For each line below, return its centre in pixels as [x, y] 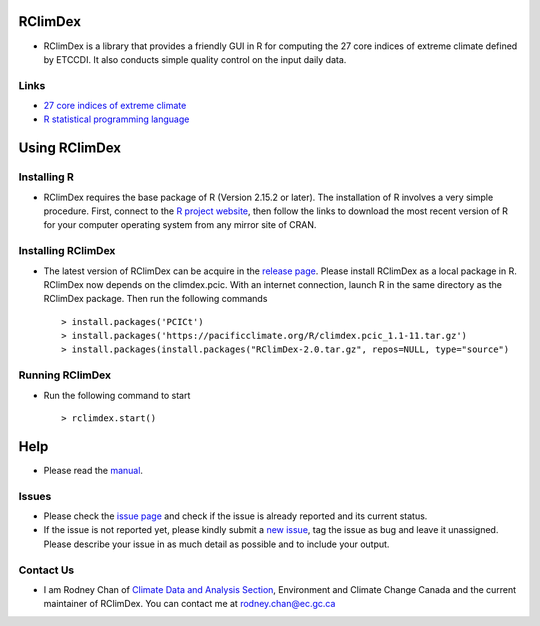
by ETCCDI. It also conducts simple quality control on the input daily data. [195, 59]
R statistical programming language [116, 119]
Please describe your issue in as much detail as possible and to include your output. [216, 544]
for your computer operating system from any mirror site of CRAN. [180, 225]
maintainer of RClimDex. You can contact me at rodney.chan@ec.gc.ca [189, 604]
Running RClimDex [65, 375]
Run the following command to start [117, 395]
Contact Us [46, 570]
